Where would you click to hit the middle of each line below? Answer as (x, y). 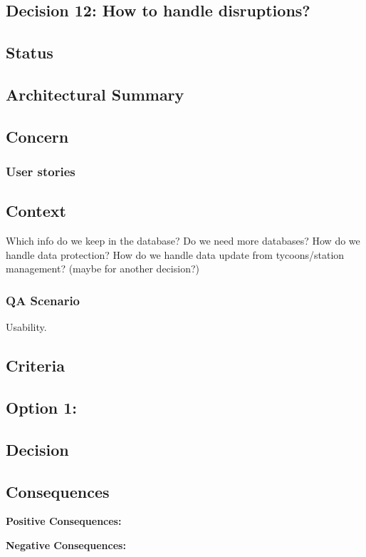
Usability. (26, 327)
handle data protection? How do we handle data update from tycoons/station (175, 254)
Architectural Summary (95, 94)
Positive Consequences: (64, 521)
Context (36, 211)
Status (30, 52)
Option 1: (41, 407)
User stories (41, 172)
